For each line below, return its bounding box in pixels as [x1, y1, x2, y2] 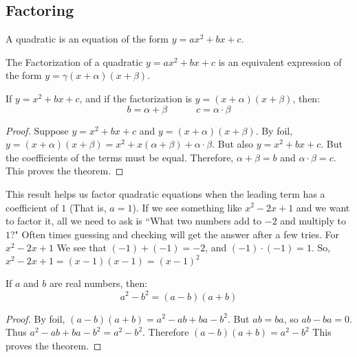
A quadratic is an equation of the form [6, 32, 169, 46]
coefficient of [6, 200, 58, 214]
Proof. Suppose [6, 123, 69, 137]
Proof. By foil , [6, 311, 65, 325]
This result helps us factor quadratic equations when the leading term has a [6, 186, 325, 200]
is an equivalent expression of [218, 54, 342, 69]
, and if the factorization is [79, 91, 193, 105]
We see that [56, 240, 107, 255]
